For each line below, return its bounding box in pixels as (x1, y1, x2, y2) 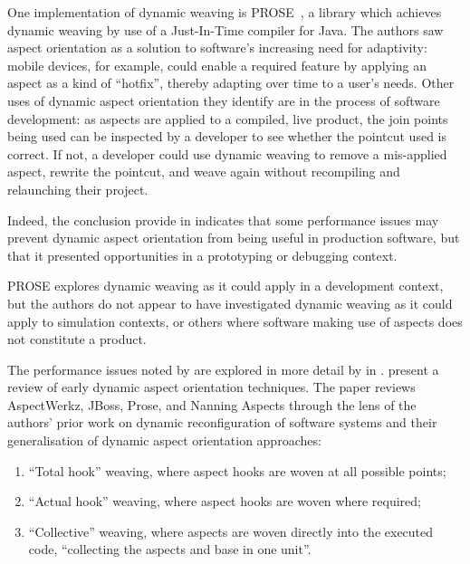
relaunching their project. (7, 179, 149, 198)
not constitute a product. (7, 330, 147, 349)
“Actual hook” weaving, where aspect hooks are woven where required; (28, 492, 421, 511)
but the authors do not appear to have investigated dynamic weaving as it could (7, 293, 453, 312)
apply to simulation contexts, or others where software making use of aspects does (7, 311, 463, 330)
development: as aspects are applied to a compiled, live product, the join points (7, 109, 448, 128)
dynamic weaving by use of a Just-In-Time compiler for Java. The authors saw (7, 20, 444, 39)
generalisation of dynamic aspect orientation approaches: (7, 431, 321, 450)
